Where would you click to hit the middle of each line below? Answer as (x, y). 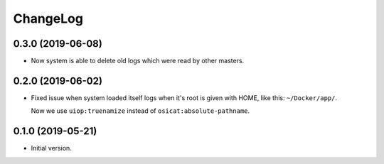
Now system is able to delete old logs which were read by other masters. (138, 61)
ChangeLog (48, 18)
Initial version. (52, 148)
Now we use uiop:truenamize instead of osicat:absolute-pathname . (140, 111)
